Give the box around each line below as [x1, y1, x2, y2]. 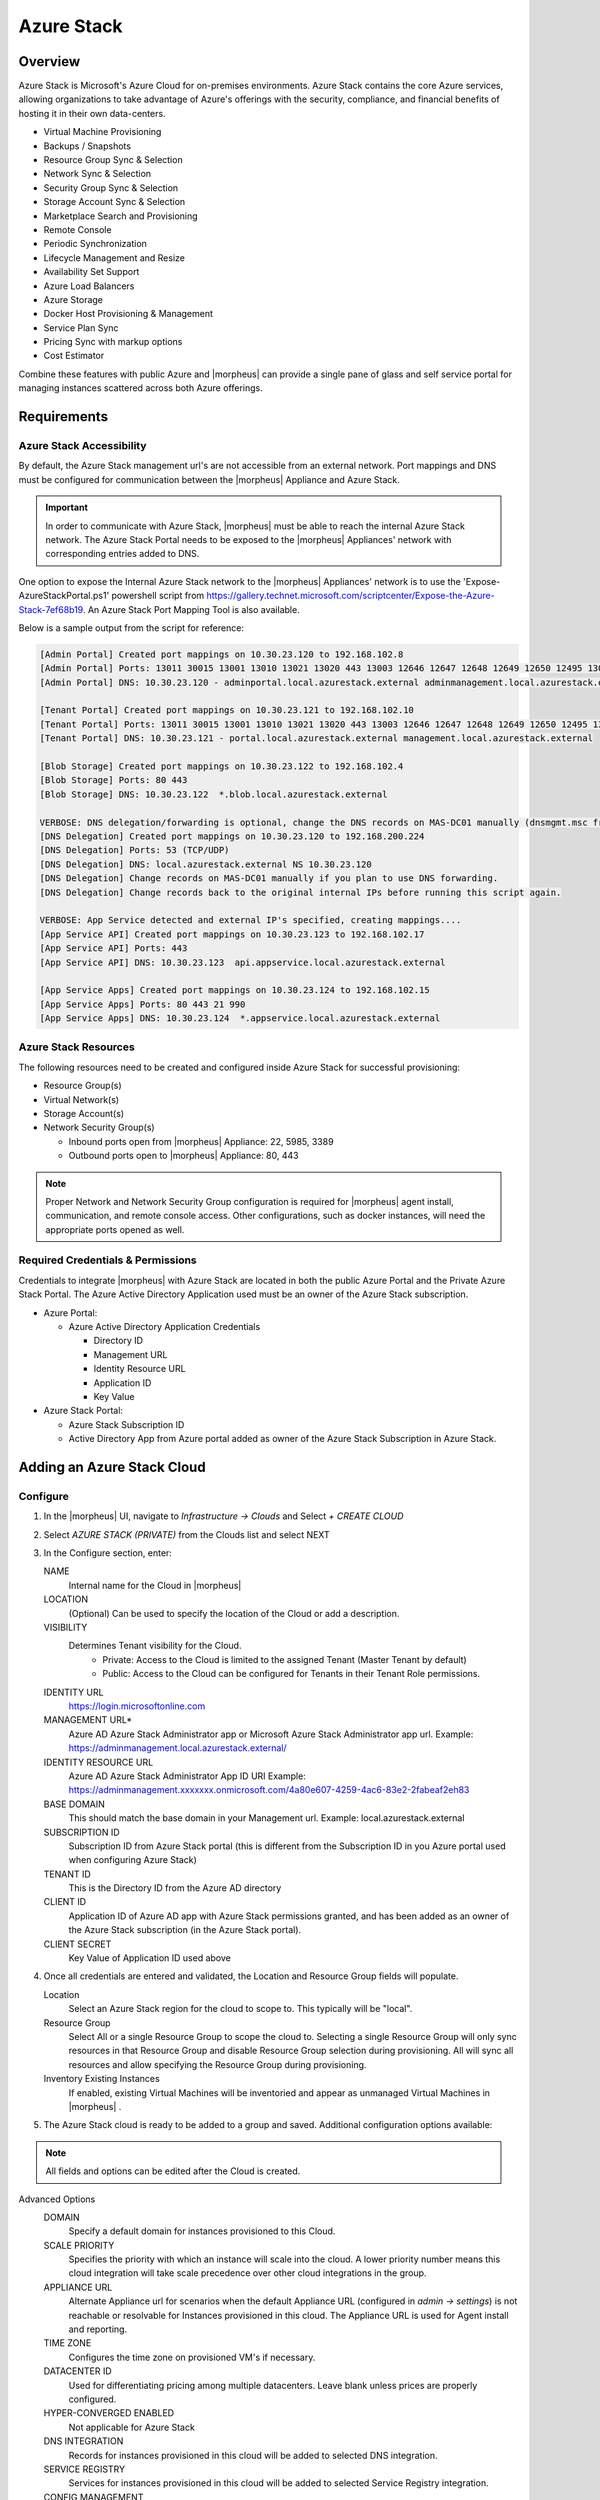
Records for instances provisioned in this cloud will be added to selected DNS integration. [68, 2449, 438, 2461]
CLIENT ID [43, 1896, 87, 1908]
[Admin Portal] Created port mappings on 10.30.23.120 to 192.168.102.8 [39, 648, 404, 660]
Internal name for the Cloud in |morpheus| [68, 1579, 242, 1591]
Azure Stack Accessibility [18, 439, 147, 453]
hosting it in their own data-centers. [18, 107, 166, 119]
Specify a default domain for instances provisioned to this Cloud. [68, 2225, 336, 2237]
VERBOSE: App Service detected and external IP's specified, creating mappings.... [39, 915, 462, 926]
